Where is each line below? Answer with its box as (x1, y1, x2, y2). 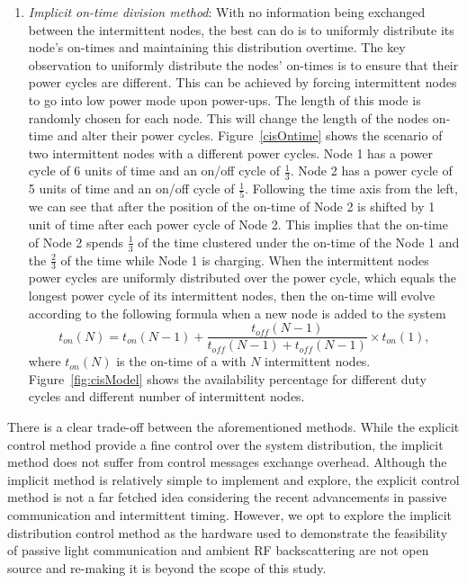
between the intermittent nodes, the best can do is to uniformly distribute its (28, 20, 454, 39)
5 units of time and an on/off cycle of (28, 179, 235, 198)
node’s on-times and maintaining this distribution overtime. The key (28, 38, 406, 57)
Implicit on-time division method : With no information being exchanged (28, 3, 426, 21)
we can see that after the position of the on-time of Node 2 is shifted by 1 (28, 197, 436, 216)
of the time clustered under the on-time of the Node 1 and (138, 232, 460, 251)
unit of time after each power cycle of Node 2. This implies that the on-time (28, 215, 448, 234)
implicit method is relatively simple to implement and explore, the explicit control (7, 470, 460, 489)
